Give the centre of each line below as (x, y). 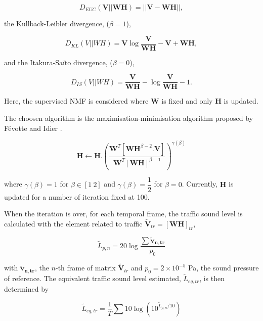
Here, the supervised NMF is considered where (76, 101)
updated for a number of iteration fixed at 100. (77, 196)
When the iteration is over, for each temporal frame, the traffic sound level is (123, 214)
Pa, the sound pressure (224, 268)
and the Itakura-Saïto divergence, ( (58, 62)
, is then (212, 278)
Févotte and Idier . (33, 128)
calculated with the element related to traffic (73, 223)
